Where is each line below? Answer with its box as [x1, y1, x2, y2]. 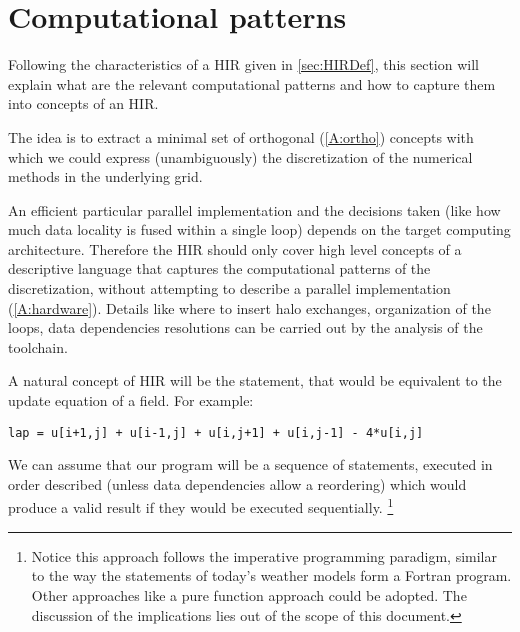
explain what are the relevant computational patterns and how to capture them [8, 73, 496, 94]
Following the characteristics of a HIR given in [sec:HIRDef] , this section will [8, 54, 479, 75]
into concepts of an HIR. [8, 93, 159, 114]
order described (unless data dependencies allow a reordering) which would [8, 473, 467, 494]
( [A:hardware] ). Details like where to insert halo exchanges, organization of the [8, 297, 491, 318]
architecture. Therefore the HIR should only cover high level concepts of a [8, 238, 462, 259]
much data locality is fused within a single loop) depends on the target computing [8, 219, 511, 240]
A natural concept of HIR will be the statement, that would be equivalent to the [8, 370, 502, 391]
